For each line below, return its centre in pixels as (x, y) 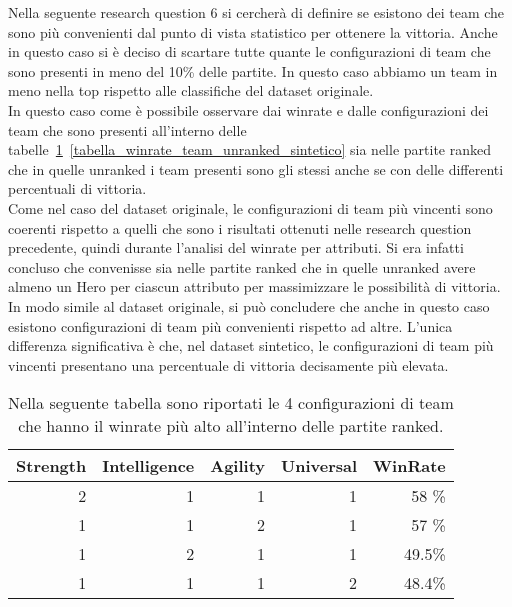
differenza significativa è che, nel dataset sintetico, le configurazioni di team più (251, 345)
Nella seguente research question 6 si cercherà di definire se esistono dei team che (256, 12)
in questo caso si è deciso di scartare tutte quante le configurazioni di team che (249, 51)
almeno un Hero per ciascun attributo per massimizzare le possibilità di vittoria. (254, 286)
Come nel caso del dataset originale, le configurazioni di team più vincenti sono (250, 207)
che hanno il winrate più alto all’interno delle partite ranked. (231, 426)
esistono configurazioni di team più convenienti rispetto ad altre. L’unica (230, 325)
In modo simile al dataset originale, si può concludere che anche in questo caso (249, 305)
